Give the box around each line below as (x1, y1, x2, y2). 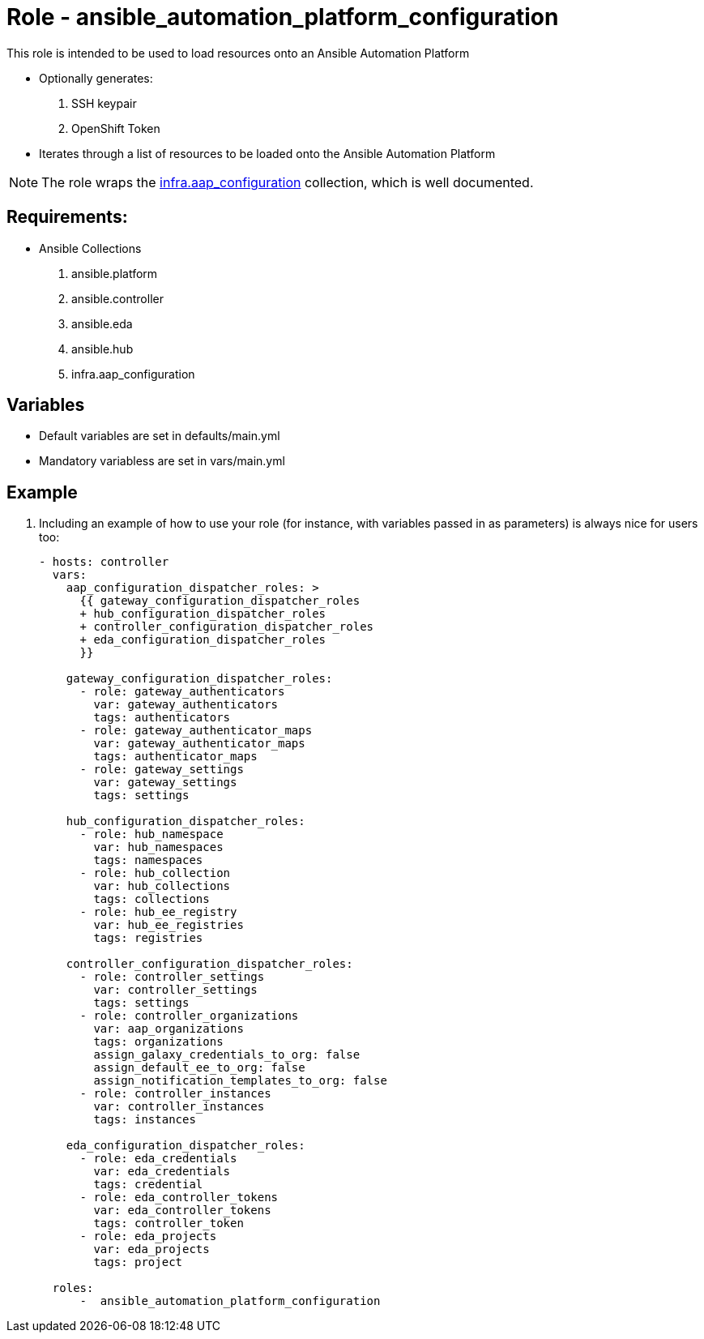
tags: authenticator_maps (93, 750, 258, 764)
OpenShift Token (71, 121, 160, 135)
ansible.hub (71, 341, 134, 356)
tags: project (93, 1256, 183, 1269)
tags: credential (93, 1178, 203, 1191)
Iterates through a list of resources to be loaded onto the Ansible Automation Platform (39, 146, 496, 160)
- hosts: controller (39, 555, 169, 569)
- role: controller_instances (79, 1087, 271, 1101)
